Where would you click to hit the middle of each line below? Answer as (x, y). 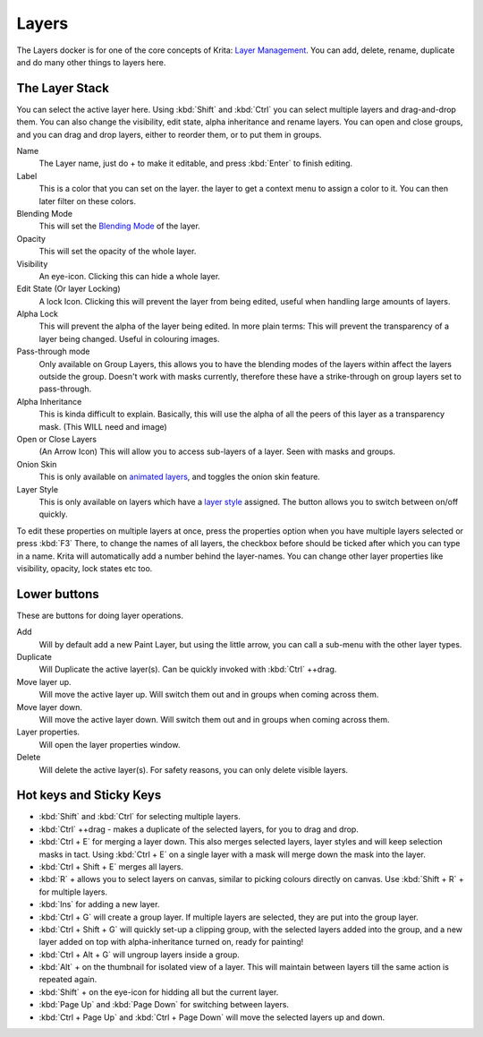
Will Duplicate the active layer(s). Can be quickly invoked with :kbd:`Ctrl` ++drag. (188, 669)
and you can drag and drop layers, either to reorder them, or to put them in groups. (169, 134)
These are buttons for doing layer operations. (100, 615)
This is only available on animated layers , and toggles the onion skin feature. (180, 477)
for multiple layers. (73, 892)
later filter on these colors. (88, 201)
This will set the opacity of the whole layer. (118, 252)
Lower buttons (58, 594)
